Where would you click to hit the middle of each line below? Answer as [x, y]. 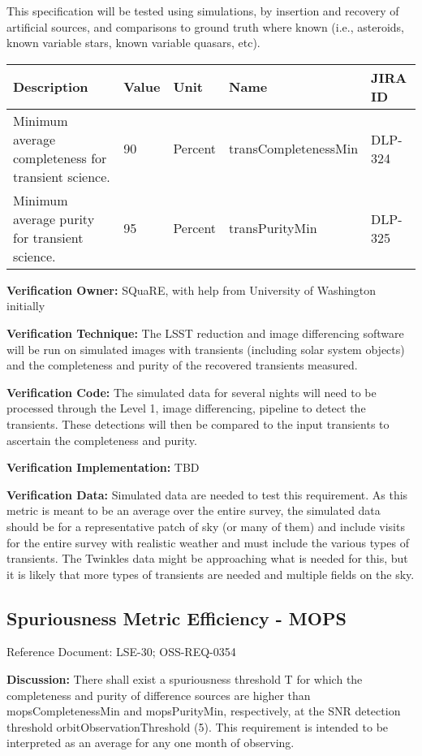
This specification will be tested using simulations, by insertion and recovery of [203, 11]
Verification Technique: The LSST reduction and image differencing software [205, 333]
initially [26, 306]
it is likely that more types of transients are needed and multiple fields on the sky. [211, 574]
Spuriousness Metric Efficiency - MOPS [177, 618]
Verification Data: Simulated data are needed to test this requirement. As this [207, 494]
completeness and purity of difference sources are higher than [159, 695]
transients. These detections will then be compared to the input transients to [198, 423]
